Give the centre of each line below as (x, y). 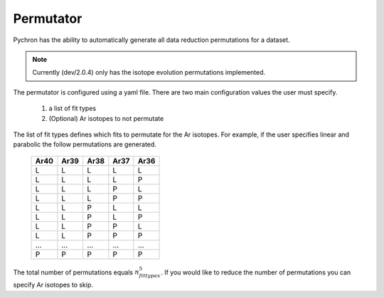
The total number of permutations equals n (76, 272)
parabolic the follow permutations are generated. (85, 144)
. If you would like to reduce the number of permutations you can (256, 272)
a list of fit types (72, 108)
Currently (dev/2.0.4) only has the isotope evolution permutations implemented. (149, 73)
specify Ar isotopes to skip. (53, 285)
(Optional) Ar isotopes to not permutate (106, 118)
